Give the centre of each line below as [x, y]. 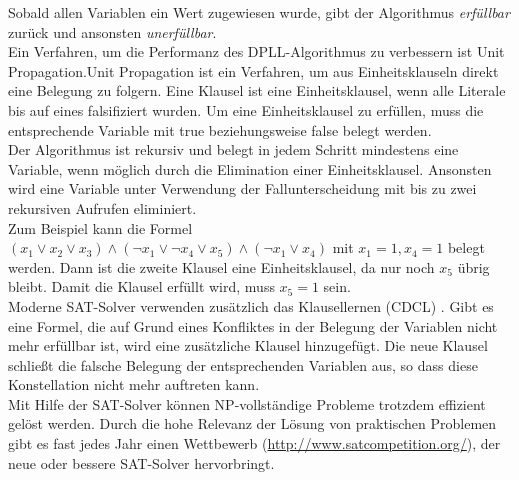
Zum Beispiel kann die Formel [100, 227]
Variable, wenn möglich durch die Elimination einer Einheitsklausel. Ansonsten [250, 168]
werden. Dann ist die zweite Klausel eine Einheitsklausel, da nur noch [221, 266]
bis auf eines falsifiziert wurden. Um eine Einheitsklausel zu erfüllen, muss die [246, 109]
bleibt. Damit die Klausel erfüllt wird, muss [141, 286]
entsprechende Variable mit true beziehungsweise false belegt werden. [220, 129]
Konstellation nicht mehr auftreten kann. [134, 384]
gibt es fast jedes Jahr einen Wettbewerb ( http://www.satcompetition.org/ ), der [254, 443]
